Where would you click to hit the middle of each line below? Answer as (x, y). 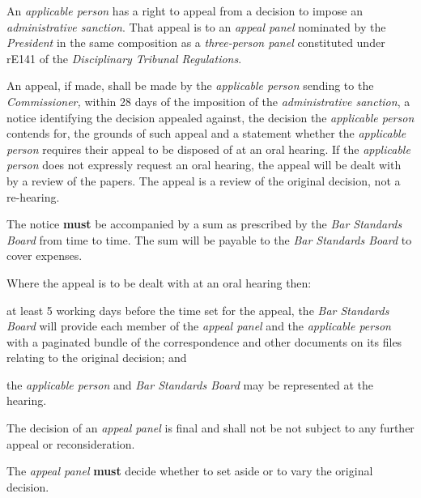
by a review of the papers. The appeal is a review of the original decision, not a (204, 180)
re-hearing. (33, 196)
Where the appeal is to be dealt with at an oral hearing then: (159, 282)
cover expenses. (45, 255)
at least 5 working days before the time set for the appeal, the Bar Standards (198, 310)
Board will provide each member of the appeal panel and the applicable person (199, 326)
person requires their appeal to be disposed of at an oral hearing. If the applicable (208, 149)
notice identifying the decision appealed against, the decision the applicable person (210, 117)
